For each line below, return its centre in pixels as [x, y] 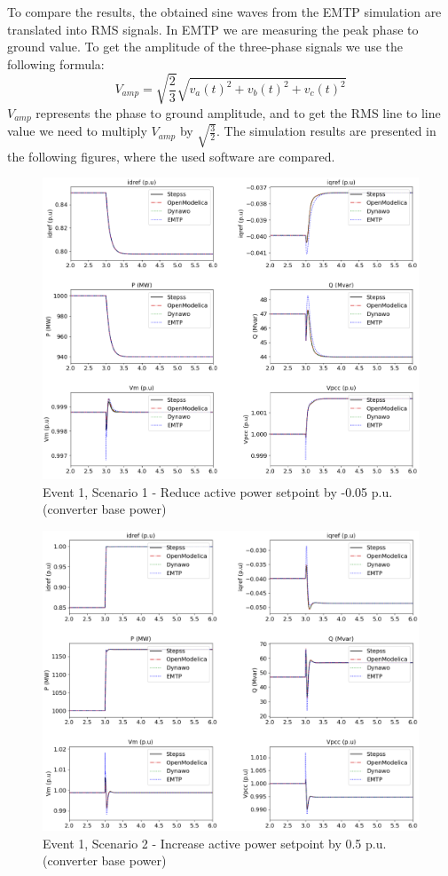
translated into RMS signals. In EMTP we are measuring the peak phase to [213, 29]
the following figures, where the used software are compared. [171, 156]
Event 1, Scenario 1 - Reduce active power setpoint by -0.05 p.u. [218, 491]
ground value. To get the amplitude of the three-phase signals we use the [205, 47]
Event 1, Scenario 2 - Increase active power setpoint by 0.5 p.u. [215, 843]
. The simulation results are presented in [326, 131]
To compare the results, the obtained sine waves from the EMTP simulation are [224, 12]
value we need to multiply [77, 131]
